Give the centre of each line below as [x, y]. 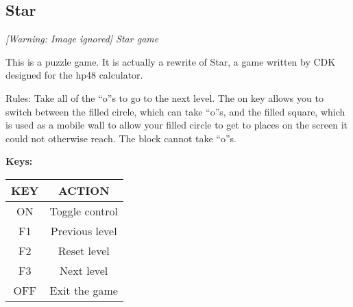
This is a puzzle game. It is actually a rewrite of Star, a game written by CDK [171, 61]
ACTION [84, 190]
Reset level [84, 250]
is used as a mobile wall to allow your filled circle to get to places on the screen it [176, 125]
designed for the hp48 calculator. [74, 75]
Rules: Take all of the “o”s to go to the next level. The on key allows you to [165, 97]
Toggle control [84, 211]
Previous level [84, 230]
